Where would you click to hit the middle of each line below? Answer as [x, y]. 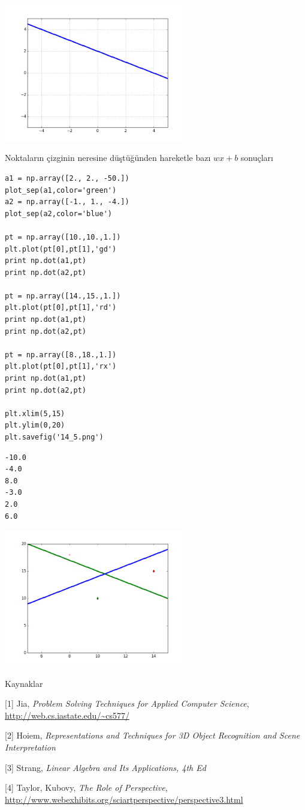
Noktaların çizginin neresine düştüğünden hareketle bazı [108, 158]
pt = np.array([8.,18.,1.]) [61, 355]
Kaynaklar [24, 683]
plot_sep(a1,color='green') [61, 190]
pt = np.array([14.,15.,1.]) [63, 296]
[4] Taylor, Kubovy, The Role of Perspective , [86, 787]
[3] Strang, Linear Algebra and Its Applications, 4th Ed [105, 767]
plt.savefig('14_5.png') [54, 437]
